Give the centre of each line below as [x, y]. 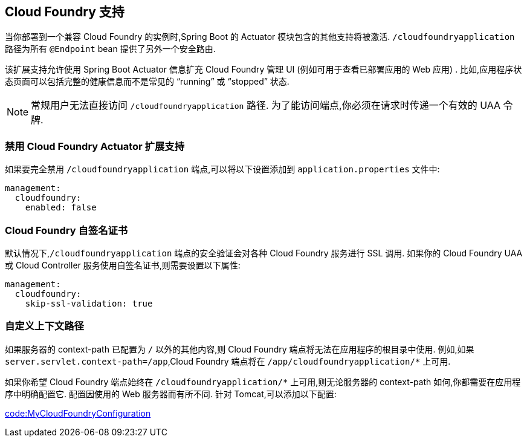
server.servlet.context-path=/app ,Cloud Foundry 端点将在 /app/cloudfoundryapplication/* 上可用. [228, 361]
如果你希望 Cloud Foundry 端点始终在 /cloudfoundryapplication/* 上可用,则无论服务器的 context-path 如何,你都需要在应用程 [263, 382]
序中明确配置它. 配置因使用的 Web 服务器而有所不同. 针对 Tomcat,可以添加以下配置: [171, 394]
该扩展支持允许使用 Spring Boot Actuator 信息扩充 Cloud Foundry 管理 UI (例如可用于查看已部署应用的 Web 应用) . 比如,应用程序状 [263, 70]
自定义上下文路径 [44, 326]
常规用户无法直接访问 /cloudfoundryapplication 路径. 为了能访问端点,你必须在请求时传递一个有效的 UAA [266, 106]
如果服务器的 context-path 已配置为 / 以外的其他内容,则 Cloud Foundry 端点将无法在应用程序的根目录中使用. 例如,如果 [240, 349]
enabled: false [61, 208]
